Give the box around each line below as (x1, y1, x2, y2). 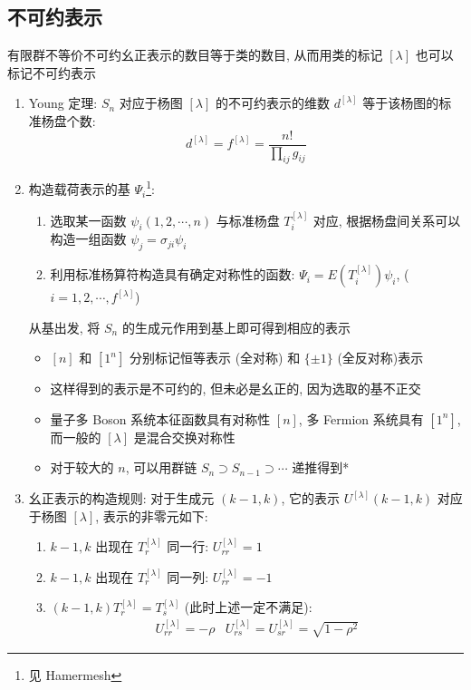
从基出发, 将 (28, 317, 101, 336)
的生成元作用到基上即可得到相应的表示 (121, 317, 351, 336)
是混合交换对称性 (133, 427, 235, 446)
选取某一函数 (50, 210, 127, 229)
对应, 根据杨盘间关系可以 (312, 210, 461, 229)
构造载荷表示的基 (28, 180, 130, 199)
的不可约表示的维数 (216, 93, 331, 112)
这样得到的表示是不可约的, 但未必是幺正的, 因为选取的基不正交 (50, 379, 421, 398)
